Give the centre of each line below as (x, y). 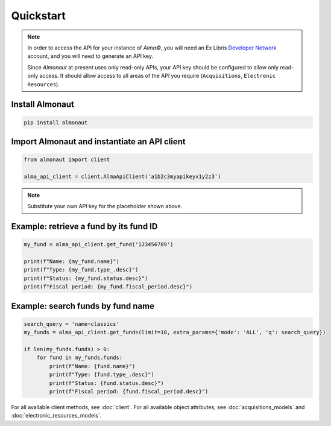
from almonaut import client (67, 160)
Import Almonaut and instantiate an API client (99, 141)
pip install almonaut (56, 122)
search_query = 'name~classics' (72, 324)
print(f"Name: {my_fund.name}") (72, 262)
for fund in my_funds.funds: (80, 358)
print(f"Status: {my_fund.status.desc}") (86, 278)
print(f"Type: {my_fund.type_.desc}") (81, 270)
